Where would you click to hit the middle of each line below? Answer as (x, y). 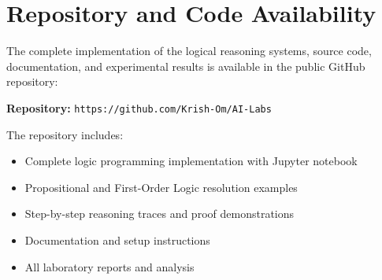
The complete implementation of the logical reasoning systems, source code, (189, 51)
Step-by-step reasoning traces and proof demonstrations (159, 214)
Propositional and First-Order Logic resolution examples (161, 187)
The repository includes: (65, 134)
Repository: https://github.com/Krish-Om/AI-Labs (139, 107)
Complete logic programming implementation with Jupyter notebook (191, 161)
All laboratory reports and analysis (109, 266)
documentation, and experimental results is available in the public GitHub (186, 66)
